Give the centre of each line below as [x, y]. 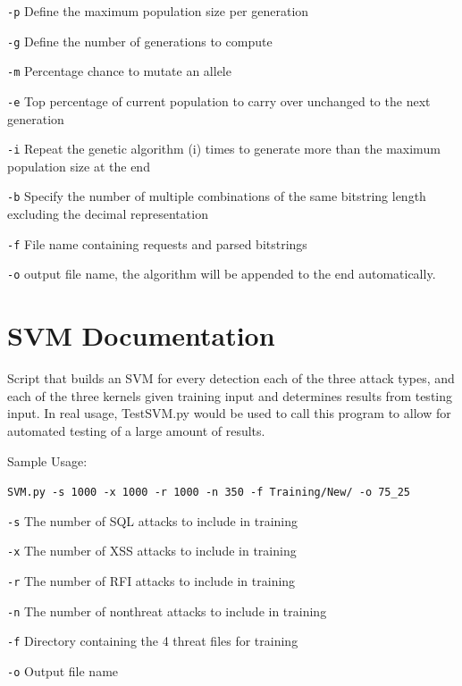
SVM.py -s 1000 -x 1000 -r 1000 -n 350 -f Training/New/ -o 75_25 [209, 493]
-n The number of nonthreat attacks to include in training [167, 611]
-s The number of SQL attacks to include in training [153, 520]
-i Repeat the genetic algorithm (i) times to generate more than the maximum [224, 149]
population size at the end [79, 166]
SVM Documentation [141, 335]
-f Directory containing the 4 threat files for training [153, 641]
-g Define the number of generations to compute [140, 41]
